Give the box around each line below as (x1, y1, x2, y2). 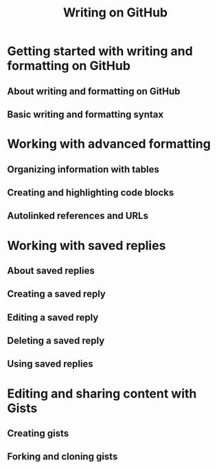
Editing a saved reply (7, 311, 99, 323)
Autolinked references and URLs (7, 210, 149, 222)
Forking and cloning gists (7, 451, 118, 463)
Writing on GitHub (62, 5, 168, 21)
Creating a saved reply (7, 288, 106, 300)
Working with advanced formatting (7, 136, 211, 152)
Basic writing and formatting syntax (7, 108, 163, 120)
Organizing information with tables (7, 163, 159, 175)
